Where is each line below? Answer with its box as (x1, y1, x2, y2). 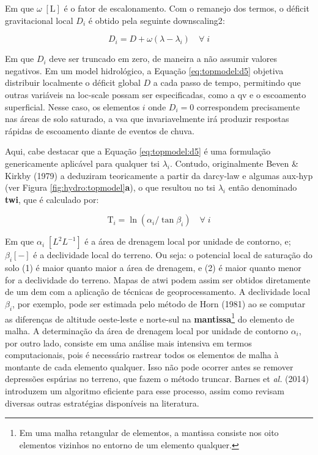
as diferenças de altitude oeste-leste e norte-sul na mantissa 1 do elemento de (5, 310, 294, 325)
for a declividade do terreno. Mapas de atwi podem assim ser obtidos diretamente (5, 273, 311, 286)
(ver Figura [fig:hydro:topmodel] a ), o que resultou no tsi (5, 181, 216, 194)
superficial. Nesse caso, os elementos (5, 100, 140, 113)
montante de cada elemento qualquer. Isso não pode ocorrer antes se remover (5, 360, 294, 373)
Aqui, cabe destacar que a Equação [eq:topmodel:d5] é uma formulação (5, 145, 271, 158)
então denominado (228, 181, 297, 194)
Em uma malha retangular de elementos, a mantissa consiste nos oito (19, 426, 279, 439)
